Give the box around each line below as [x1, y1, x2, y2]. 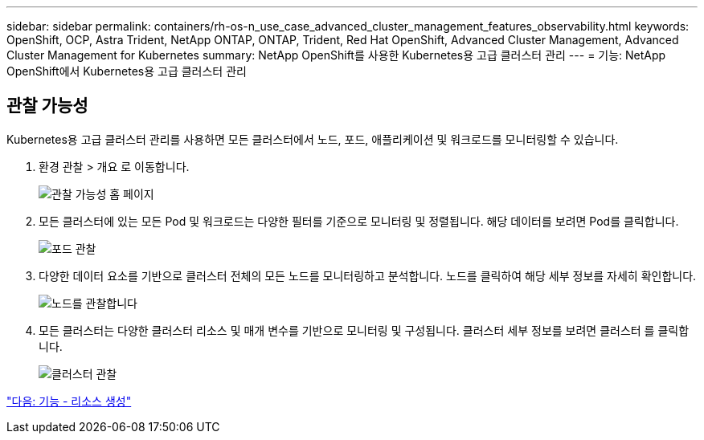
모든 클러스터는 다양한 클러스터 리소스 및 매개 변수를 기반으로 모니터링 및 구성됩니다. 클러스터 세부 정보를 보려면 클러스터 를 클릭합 [39, 323, 690, 337]
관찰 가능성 [6, 96, 88, 116]
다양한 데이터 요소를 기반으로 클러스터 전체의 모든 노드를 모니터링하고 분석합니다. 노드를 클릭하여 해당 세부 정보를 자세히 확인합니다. [39, 268, 697, 283]
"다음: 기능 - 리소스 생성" [6, 393, 132, 408]
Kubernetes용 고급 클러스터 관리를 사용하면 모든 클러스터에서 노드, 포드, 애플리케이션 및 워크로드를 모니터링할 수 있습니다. [6, 132, 619, 146]
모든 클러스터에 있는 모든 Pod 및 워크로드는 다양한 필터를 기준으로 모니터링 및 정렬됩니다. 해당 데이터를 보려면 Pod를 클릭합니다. [39, 214, 679, 228]
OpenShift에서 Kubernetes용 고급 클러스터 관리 [6, 64, 247, 78]
